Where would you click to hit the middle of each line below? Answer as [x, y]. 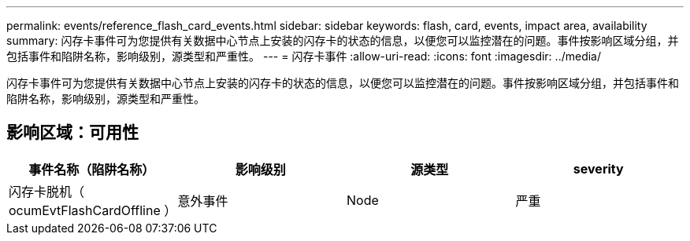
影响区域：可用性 [72, 133]
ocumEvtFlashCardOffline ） [93, 210]
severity [598, 168]
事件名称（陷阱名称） [92, 169]
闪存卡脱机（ [47, 191]
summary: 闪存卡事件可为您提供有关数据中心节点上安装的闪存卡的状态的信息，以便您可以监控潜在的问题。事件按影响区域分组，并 [343, 40]
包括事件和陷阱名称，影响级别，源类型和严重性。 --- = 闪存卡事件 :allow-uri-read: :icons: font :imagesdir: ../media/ [304, 56]
